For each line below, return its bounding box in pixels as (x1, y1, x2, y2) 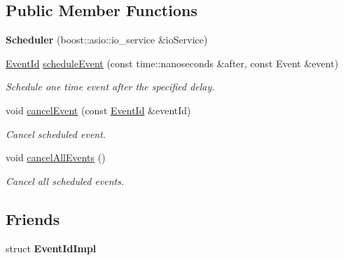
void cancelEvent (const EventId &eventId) (6, 102, 191, 117)
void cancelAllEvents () (6, 150, 106, 165)
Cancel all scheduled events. (6, 173, 125, 188)
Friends (6, 207, 60, 229)
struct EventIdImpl (6, 240, 97, 255)
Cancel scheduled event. (6, 126, 106, 141)
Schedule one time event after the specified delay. (6, 79, 215, 94)
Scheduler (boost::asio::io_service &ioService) (6, 32, 208, 47)
